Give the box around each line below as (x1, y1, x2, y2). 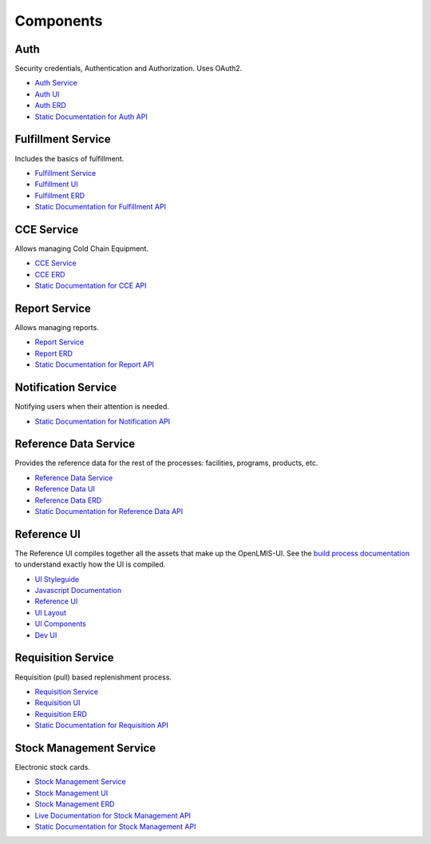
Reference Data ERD (34, 496, 102, 505)
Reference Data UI (34, 484, 96, 494)
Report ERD (34, 348, 73, 358)
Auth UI (34, 89, 60, 99)
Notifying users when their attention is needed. (14, 402, 169, 412)
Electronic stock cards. (14, 762, 91, 772)
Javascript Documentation (34, 586, 122, 595)
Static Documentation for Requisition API (34, 720, 169, 731)
